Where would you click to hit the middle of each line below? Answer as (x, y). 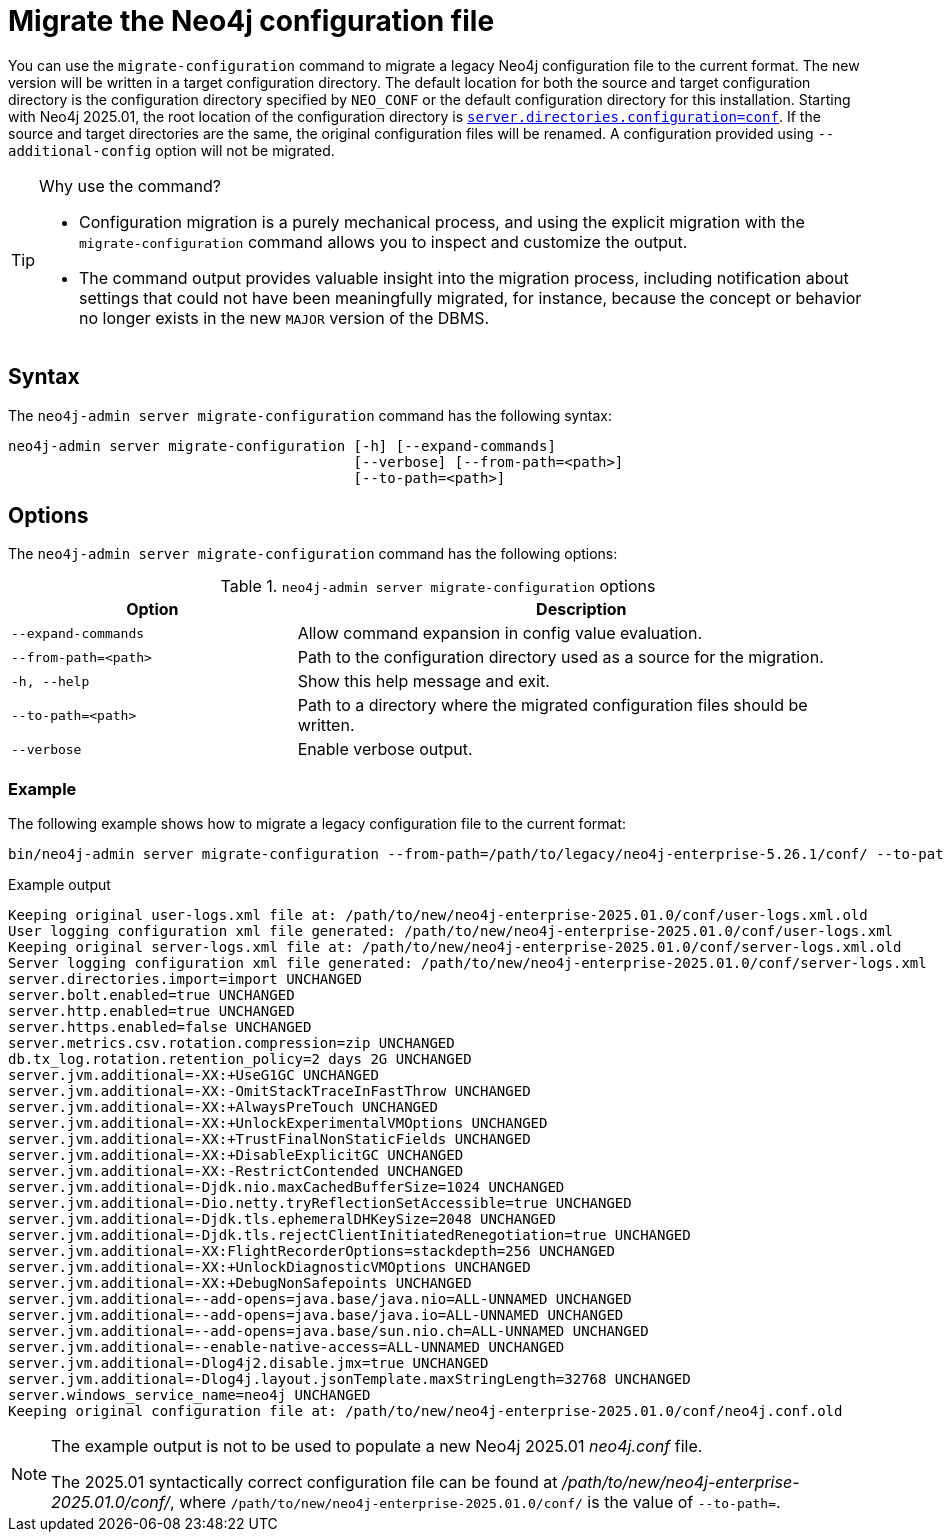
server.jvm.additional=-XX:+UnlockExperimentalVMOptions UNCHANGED (278, 1123)
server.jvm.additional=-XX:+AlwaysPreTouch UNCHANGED (223, 1107)
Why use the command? (130, 185)
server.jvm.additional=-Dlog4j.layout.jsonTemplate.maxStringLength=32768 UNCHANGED (349, 1379)
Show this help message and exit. (423, 681)
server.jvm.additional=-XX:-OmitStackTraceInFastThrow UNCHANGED (269, 1091)
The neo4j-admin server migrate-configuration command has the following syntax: (310, 415)
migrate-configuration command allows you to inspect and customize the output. (383, 241)
